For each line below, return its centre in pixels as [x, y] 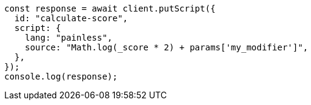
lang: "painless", [69, 38]
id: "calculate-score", [71, 18]
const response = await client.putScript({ [110, 8]
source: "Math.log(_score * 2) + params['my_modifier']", [166, 47]
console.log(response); [61, 76]
